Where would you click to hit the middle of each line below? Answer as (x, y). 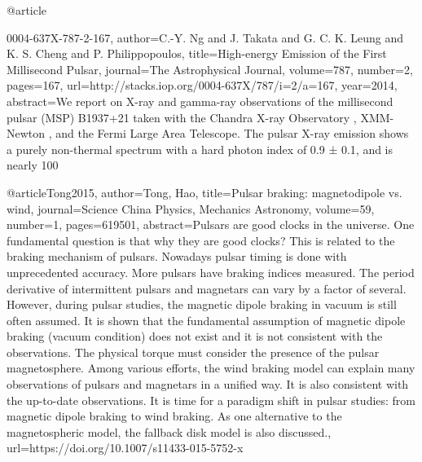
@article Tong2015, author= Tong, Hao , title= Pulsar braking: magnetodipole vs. (204, 192)
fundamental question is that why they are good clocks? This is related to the (201, 240)
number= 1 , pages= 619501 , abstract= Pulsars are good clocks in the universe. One (211, 224)
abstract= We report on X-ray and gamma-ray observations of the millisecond (200, 101)
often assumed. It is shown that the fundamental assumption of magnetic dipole (206, 320)
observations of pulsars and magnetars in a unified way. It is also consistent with (208, 384)
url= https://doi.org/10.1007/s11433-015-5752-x (125, 448)
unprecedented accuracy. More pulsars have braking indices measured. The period (211, 272)
